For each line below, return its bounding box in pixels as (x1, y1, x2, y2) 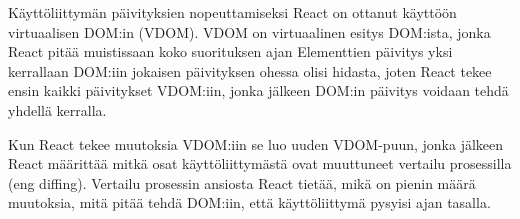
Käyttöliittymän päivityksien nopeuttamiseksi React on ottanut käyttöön (8, 2, 457, 22)
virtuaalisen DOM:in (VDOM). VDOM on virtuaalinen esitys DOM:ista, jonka (8, 21, 491, 42)
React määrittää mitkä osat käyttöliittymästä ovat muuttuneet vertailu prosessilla (8, 153, 512, 174)
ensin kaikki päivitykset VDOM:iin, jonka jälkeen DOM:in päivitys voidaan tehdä (8, 80, 509, 101)
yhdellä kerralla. (8, 99, 107, 120)
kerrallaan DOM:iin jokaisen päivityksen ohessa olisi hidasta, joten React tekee (8, 60, 492, 81)
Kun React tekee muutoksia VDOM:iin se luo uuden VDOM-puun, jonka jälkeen (8, 133, 504, 154)
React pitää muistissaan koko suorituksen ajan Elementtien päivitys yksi (8, 41, 453, 62)
